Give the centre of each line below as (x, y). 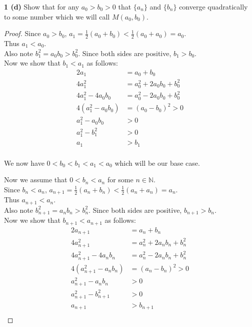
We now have (24, 162)
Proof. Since (22, 33)
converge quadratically (213, 7)
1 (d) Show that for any (42, 7)
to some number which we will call (57, 16)
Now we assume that (36, 180)
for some (120, 180)
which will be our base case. (157, 162)
